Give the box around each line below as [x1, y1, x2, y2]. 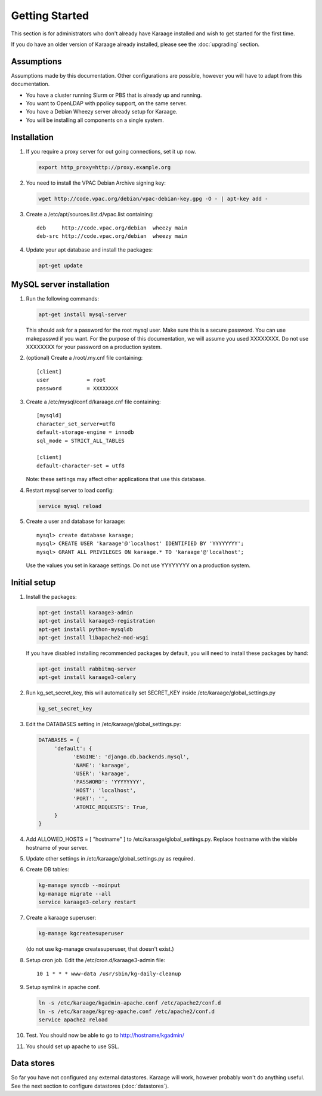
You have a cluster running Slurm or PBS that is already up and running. [26, 91, 202, 99]
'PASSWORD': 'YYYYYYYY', [73, 779, 146, 785]
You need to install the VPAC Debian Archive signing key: [26, 179, 166, 186]
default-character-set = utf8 [36, 462, 125, 469]
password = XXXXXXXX [36, 385, 119, 391]
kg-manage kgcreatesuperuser [38, 930, 124, 937]
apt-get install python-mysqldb [38, 626, 134, 633]
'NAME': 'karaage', [73, 762, 131, 769]
